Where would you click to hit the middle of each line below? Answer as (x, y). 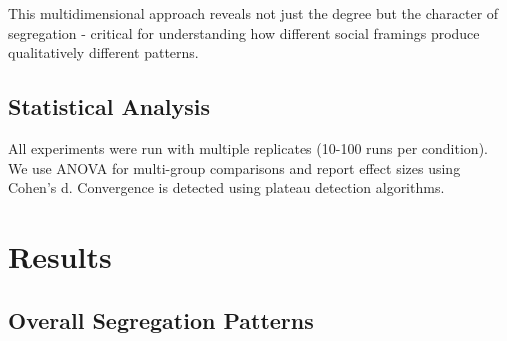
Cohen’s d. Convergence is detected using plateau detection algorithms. (226, 187)
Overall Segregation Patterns (161, 319)
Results (60, 255)
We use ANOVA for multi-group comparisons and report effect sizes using (234, 167)
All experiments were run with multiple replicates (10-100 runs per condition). (248, 147)
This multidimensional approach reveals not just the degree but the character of (253, 13)
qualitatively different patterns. (103, 52)
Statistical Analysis (109, 106)
